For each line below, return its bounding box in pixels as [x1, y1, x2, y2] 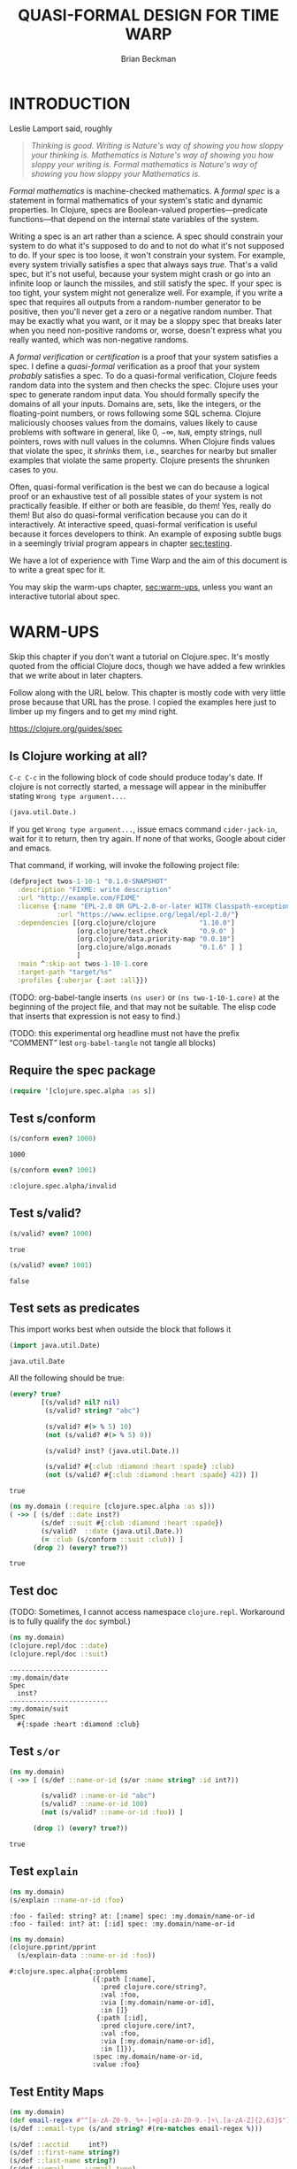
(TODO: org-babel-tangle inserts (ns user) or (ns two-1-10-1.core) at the [9, 992, 280, 1003]
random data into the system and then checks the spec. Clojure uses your [9, 380, 278, 390]
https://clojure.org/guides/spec [9, 723, 123, 734]
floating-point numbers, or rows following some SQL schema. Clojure [9, 408, 262, 419]
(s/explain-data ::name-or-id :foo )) [17, 1951, 156, 1960]
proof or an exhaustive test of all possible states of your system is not [9, 490, 263, 501]
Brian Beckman [120, 53, 177, 64]
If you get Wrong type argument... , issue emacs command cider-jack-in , [9, 824, 278, 835]
